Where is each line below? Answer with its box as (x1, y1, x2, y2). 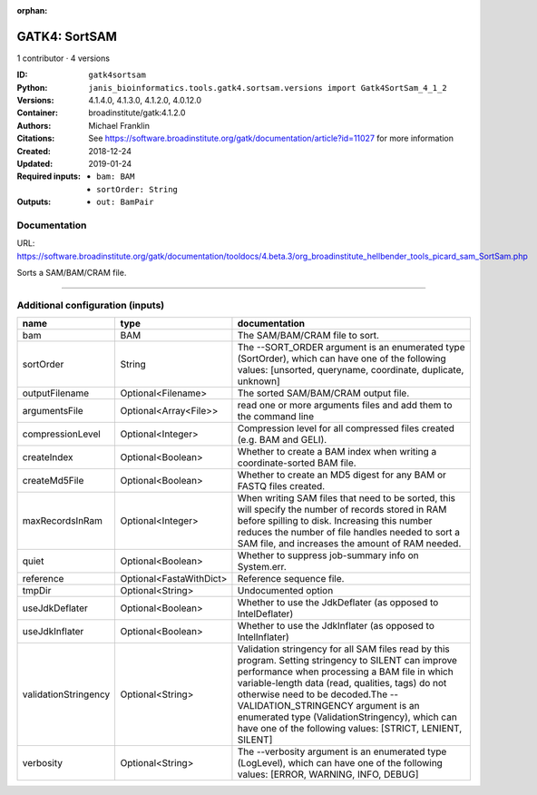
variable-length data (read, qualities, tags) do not (237, 677, 447, 690)
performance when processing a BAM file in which (237, 665, 454, 678)
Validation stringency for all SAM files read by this (237, 643, 451, 655)
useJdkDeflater (22, 602, 88, 614)
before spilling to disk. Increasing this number (237, 515, 433, 527)
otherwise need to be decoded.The (237, 688, 388, 701)
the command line (237, 410, 315, 423)
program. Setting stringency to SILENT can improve (237, 654, 458, 667)
